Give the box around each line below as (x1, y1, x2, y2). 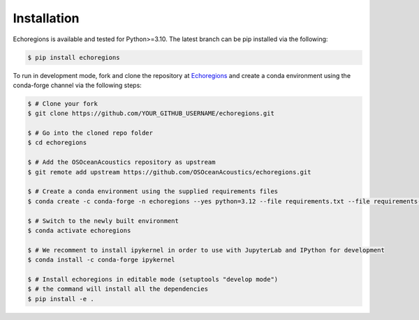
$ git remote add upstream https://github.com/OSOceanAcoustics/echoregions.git (27, 168, 311, 176)
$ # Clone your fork (27, 100, 98, 107)
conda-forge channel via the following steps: (13, 81, 142, 89)
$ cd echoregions (27, 139, 87, 146)
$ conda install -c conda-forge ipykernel (27, 256, 175, 264)
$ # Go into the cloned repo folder (27, 129, 154, 137)
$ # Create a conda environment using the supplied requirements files (27, 188, 279, 195)
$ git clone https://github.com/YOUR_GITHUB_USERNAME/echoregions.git (27, 109, 275, 118)
